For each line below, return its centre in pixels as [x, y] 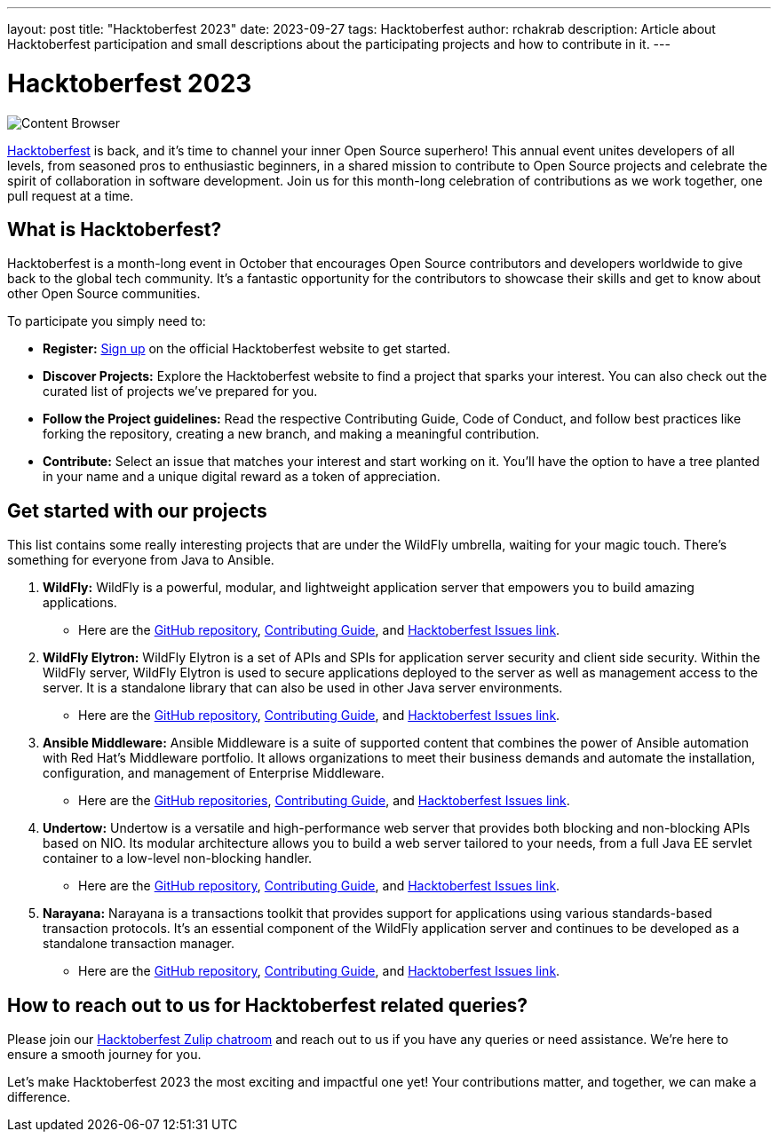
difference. [39, 1097]
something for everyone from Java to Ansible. [141, 560]
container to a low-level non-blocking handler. [178, 858]
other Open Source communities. [104, 294]
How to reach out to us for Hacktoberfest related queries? [268, 1005]
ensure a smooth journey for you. [104, 1055]
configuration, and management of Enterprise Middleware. [214, 773]
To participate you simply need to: [107, 321]
